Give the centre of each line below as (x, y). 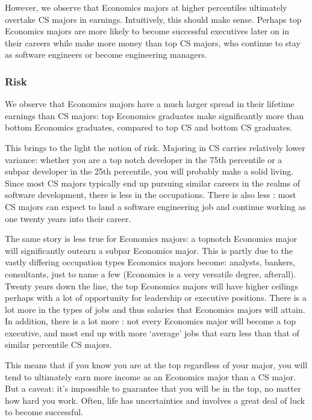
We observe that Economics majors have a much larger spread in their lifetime (150, 104)
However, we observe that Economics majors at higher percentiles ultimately (146, 7)
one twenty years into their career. (68, 218)
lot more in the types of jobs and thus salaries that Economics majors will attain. (155, 309)
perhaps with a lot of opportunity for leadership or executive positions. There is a (156, 298)
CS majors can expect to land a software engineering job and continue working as (155, 206)
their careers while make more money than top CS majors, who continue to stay (153, 42)
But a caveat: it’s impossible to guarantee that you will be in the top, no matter (153, 388)
